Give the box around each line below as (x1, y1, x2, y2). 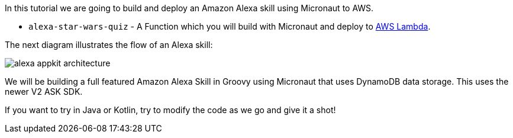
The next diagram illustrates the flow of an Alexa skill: (5, 40, 213, 50)
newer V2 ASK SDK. (5, 86, 83, 97)
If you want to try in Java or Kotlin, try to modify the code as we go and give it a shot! (5, 105, 336, 115)
